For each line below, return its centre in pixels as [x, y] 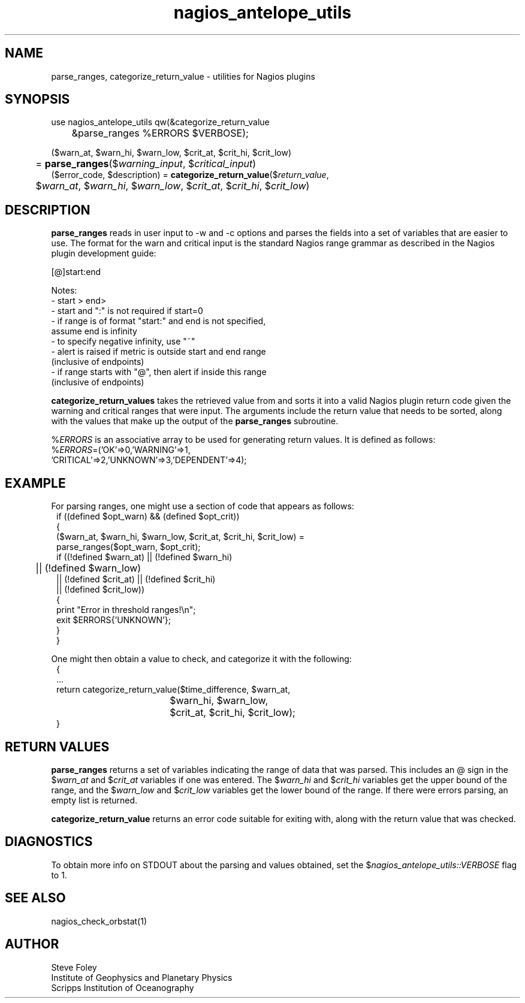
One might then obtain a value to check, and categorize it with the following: [201, 659]
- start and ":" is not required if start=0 [127, 311]
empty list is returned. [94, 800]
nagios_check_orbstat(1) [99, 921]
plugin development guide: [104, 253]
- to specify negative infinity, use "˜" [123, 342]
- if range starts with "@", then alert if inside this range [159, 372]
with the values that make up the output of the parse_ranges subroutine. [195, 421]
